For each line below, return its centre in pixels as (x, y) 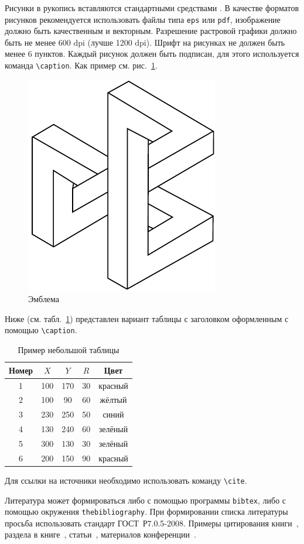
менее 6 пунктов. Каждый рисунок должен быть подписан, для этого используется (152, 54)
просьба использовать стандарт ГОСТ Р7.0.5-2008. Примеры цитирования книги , (152, 523)
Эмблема (44, 299)
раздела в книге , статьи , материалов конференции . (100, 534)
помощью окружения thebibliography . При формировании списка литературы (146, 512)
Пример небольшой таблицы (69, 350)
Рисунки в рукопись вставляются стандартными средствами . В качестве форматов (152, 8)
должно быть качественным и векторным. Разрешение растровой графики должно (151, 31)
